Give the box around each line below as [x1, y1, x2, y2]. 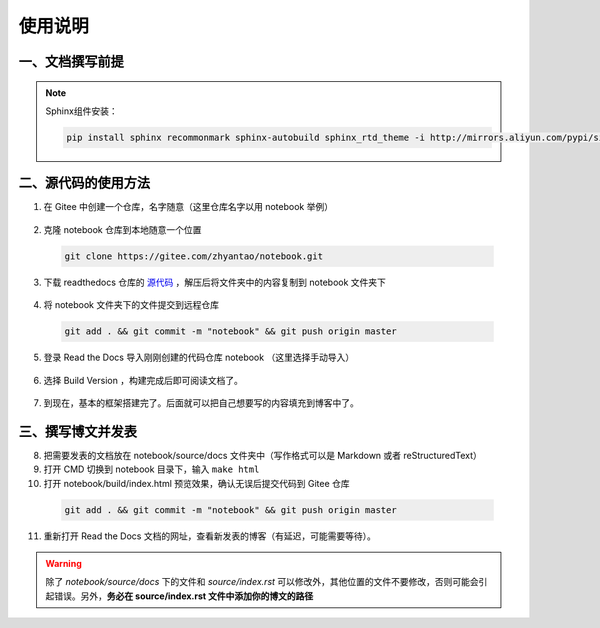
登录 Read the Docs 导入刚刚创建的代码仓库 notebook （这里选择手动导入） [43, 351, 355, 364]
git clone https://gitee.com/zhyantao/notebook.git [64, 250, 324, 262]
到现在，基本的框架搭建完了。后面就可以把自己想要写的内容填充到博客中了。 [43, 396, 359, 409]
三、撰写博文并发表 [18, 423, 137, 440]
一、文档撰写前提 [18, 53, 124, 70]
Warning [45, 557, 82, 569]
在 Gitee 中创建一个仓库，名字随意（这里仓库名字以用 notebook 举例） [43, 201, 334, 213]
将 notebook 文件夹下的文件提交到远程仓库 [43, 299, 220, 311]
